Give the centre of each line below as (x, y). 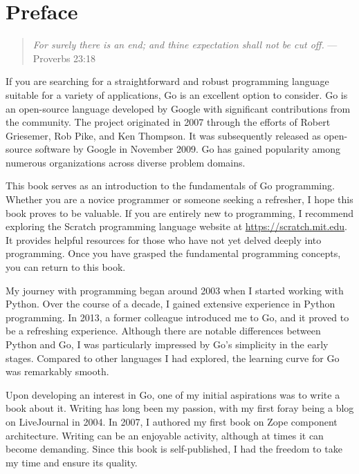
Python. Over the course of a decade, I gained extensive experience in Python (171, 304)
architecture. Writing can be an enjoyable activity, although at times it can (165, 435)
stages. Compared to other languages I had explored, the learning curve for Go (173, 358)
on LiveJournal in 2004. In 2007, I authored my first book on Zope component (172, 421)
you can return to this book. (66, 267)
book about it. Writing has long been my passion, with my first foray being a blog (180, 408)
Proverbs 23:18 (64, 58)
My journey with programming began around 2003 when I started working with (175, 290)
